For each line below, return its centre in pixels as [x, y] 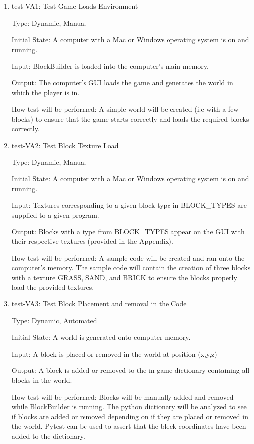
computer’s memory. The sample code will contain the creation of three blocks [131, 267]
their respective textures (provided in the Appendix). [92, 241]
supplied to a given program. [55, 214]
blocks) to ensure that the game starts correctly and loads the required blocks [130, 118]
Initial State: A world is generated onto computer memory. [101, 337]
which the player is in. [45, 92]
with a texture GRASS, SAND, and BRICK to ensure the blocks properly [124, 277]
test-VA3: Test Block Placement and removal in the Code [99, 304]
